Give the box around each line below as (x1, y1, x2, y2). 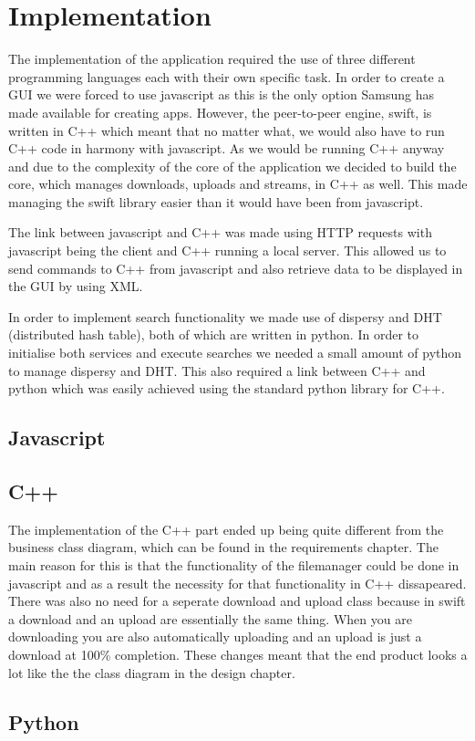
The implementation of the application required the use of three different (8, 49, 416, 68)
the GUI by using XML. (8, 277, 143, 296)
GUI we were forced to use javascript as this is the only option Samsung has (8, 85, 434, 104)
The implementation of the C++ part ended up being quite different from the (8, 519, 444, 538)
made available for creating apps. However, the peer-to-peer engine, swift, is (8, 102, 432, 121)
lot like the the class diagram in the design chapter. (8, 663, 295, 682)
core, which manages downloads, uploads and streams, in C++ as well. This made (8, 174, 468, 193)
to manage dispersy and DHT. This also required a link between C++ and (8, 360, 426, 380)
